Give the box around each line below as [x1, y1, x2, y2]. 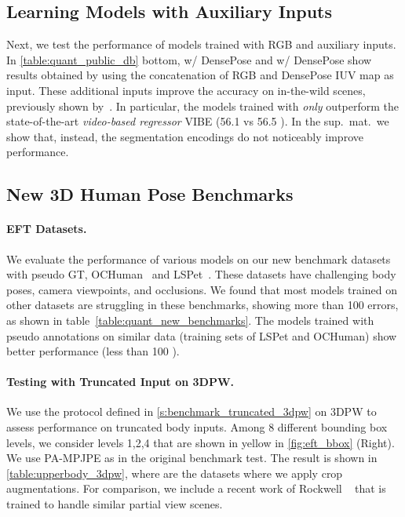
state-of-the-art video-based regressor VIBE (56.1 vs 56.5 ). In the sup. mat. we [6, 113, 389, 129]
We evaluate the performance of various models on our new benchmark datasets [6, 250, 391, 267]
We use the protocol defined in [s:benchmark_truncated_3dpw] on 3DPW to [6, 403, 377, 420]
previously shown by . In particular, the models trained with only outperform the [6, 97, 400, 114]
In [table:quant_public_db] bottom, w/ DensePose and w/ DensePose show [6, 51, 372, 67]
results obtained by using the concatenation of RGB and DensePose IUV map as [6, 67, 394, 83]
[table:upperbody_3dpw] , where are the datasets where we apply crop [6, 464, 343, 481]
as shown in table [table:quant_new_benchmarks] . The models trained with [6, 311, 374, 328]
